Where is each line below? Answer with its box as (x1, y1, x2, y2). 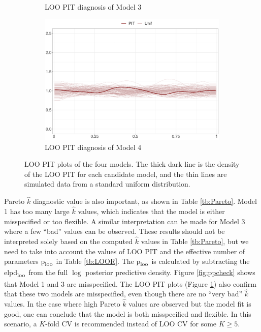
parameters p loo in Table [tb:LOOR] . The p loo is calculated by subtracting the (4, 256, 250, 268)
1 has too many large (4, 206, 70, 217)
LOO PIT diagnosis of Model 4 (45, 141, 142, 152)
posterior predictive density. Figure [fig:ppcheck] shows (85, 267, 255, 278)
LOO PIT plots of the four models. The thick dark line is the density (24, 159, 240, 169)
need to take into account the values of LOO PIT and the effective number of (4, 246, 245, 256)
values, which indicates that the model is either (78, 206, 225, 217)
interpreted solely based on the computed (4, 236, 133, 247)
